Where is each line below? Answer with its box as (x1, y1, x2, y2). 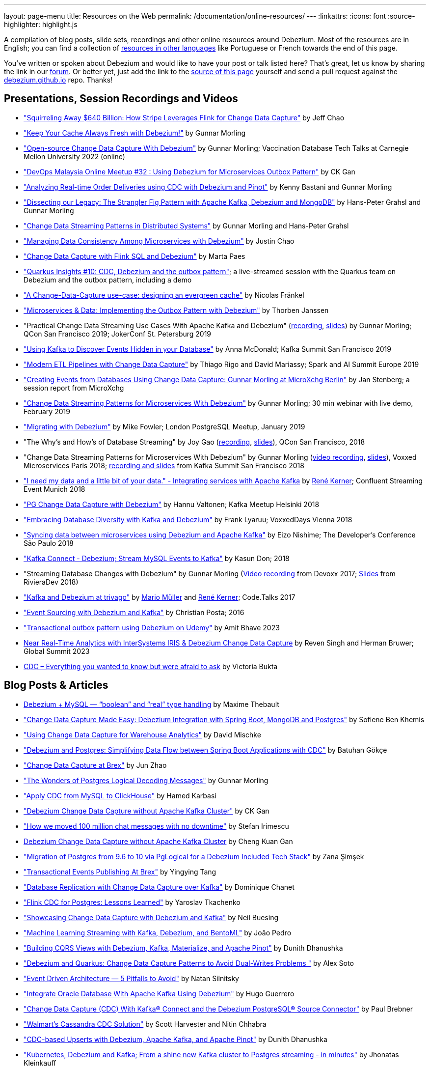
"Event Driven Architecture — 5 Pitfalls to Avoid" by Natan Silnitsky (24, 974, 239, 983)
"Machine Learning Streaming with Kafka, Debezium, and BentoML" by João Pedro (24, 928, 292, 937)
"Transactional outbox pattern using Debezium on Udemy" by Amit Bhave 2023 (24, 623, 280, 632)
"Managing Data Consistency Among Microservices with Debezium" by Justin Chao (24, 236, 295, 245)
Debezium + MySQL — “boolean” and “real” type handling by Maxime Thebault (24, 700, 279, 708)
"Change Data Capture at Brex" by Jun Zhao (24, 760, 167, 769)
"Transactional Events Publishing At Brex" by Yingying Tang (24, 867, 216, 876)
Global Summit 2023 (24, 647, 90, 655)
